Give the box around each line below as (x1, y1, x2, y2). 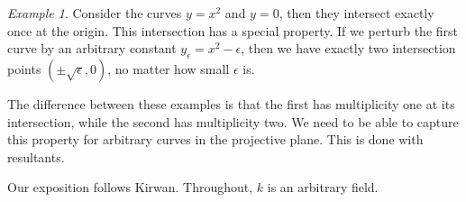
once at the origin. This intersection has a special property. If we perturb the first (7, 21, 458, 40)
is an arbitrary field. (267, 178, 379, 197)
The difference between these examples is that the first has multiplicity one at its (7, 94, 455, 113)
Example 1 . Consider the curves (7, 4, 182, 22)
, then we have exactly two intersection (241, 39, 456, 58)
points (7, 59, 41, 78)
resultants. (7, 147, 65, 166)
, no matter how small (107, 59, 230, 78)
